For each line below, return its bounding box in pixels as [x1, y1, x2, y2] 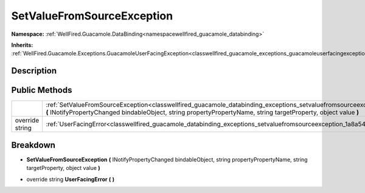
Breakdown [11, 140, 56, 150]
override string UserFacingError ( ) [26, 175, 115, 183]
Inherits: [11, 41, 33, 49]
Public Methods [11, 85, 72, 95]
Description [11, 66, 57, 76]
